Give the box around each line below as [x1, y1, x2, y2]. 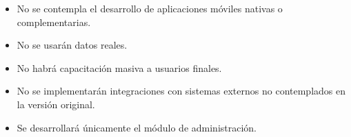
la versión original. [17, 97, 95, 111]
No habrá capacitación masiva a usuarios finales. [17, 60, 222, 75]
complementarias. [17, 14, 91, 29]
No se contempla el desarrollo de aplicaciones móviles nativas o [17, 1, 283, 15]
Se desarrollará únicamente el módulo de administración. [17, 120, 257, 134]
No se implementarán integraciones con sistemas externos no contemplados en [17, 84, 345, 98]
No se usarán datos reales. [17, 38, 128, 52]
